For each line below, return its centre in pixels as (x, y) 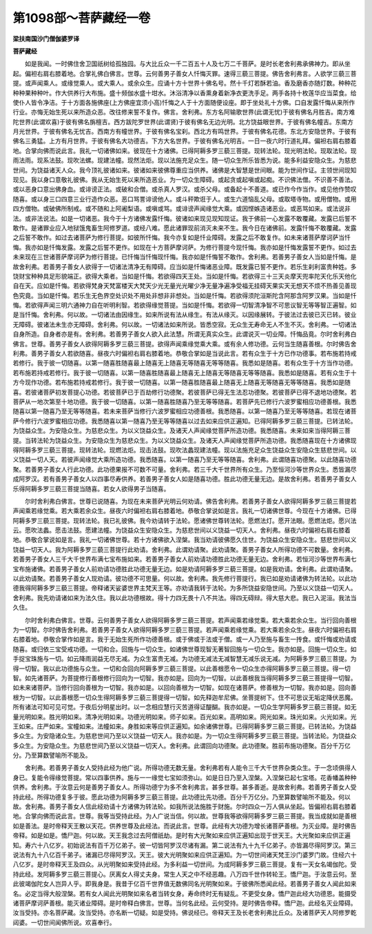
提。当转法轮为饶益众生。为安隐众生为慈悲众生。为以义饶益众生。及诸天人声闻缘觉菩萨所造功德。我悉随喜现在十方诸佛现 (185, 440)
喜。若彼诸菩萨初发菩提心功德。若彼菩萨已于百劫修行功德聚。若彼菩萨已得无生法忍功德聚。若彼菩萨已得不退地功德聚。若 (185, 392)
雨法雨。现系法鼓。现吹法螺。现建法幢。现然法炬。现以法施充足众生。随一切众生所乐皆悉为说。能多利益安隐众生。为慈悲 (185, 160)
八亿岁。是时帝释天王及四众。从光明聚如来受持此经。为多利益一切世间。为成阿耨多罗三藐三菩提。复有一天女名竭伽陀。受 (185, 864)
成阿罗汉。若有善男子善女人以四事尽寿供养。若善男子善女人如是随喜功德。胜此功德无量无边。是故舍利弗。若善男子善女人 (185, 479)
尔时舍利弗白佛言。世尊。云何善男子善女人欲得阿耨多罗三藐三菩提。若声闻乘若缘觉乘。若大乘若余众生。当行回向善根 (190, 620)
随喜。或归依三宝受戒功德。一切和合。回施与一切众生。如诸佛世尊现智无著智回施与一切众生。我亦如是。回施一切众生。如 (185, 649)
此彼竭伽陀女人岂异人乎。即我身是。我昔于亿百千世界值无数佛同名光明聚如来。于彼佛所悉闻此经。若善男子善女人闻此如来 (185, 884)
